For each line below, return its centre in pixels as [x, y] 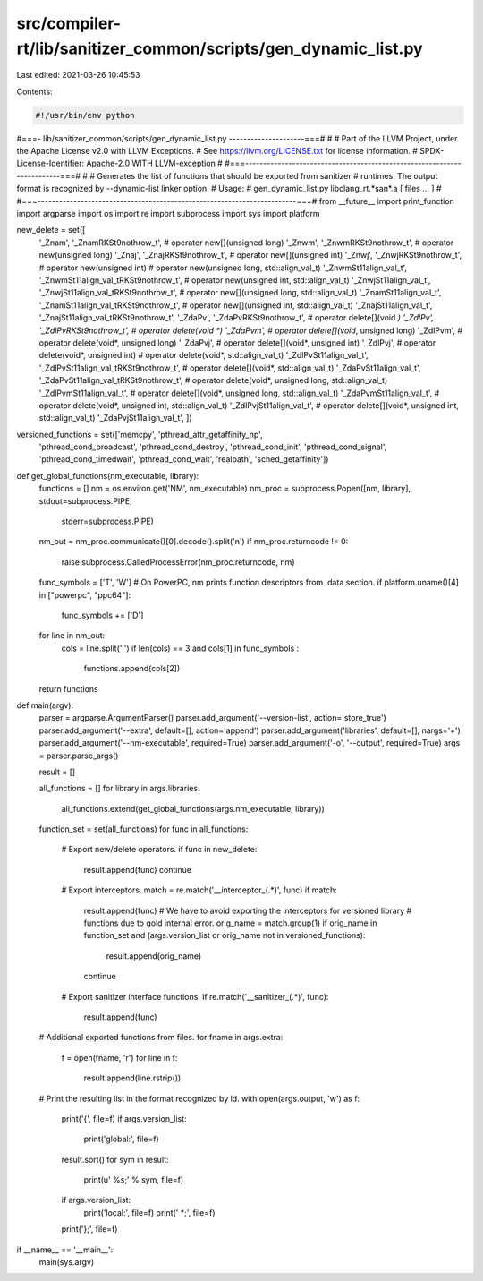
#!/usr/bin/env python [85, 115]
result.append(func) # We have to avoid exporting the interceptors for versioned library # [248, 910]
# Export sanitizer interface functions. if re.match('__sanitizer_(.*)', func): [195, 996]
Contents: [34, 91]
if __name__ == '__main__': [65, 1250]
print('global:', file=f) [122, 1139]
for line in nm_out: [72, 636]
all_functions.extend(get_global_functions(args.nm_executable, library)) [193, 808]
